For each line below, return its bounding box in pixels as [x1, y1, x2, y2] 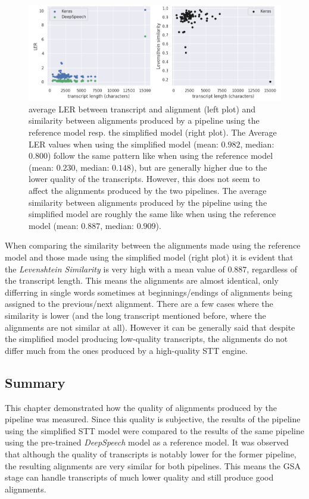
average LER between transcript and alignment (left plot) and [29, 102, 256, 115]
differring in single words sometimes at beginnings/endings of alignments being [5, 285, 292, 298]
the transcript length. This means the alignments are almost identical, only [5, 274, 279, 287]
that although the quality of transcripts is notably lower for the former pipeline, [5, 447, 296, 460]
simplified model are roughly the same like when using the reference [29, 208, 276, 220]
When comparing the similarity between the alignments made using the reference [5, 239, 301, 252]
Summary [5, 373, 65, 391]
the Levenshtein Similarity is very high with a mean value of [5, 262, 225, 275]
